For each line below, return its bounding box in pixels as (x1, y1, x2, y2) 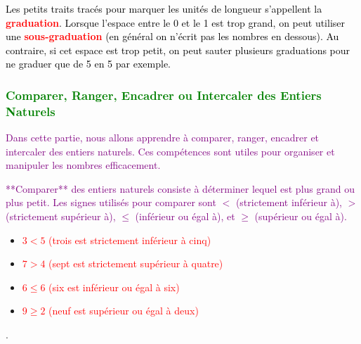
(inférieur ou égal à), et (135, 209, 235, 224)
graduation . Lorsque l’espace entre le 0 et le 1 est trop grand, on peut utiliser (6, 15, 346, 30)
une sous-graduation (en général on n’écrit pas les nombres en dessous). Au (6, 29, 339, 44)
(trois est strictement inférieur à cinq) (48, 232, 211, 247)
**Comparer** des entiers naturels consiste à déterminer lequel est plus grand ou (6, 181, 355, 196)
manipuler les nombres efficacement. (6, 158, 161, 172)
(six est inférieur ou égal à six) (48, 279, 180, 294)
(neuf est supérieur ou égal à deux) (48, 303, 199, 318)
